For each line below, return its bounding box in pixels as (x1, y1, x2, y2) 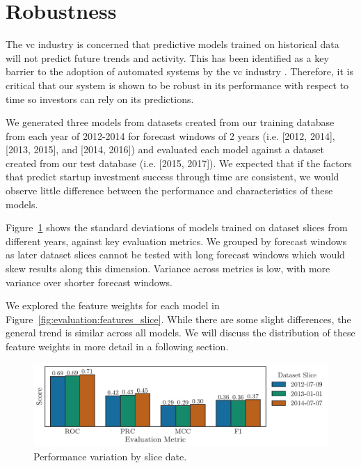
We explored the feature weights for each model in (6, 298, 220, 313)
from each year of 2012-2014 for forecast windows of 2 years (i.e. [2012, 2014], (6, 128, 335, 143)
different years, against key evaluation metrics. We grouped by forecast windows (6, 233, 347, 248)
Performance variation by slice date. (33, 448, 187, 463)
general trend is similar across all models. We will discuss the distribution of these (6, 325, 355, 340)
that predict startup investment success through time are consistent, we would (6, 169, 339, 184)
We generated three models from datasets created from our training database (6, 115, 335, 130)
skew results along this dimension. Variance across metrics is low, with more (6, 261, 330, 276)
